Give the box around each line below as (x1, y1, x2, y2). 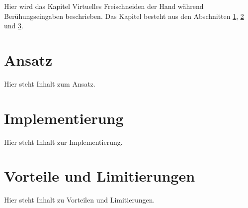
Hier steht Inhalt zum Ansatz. (4, 78, 95, 89)
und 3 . (4, 20, 23, 31)
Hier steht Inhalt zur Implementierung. (4, 136, 123, 147)
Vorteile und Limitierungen (4, 166, 195, 186)
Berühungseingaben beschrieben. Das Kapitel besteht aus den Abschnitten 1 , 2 (4, 10, 244, 21)
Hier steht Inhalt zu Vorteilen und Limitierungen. (4, 195, 155, 205)
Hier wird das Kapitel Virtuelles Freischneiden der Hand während (4, 1, 204, 11)
